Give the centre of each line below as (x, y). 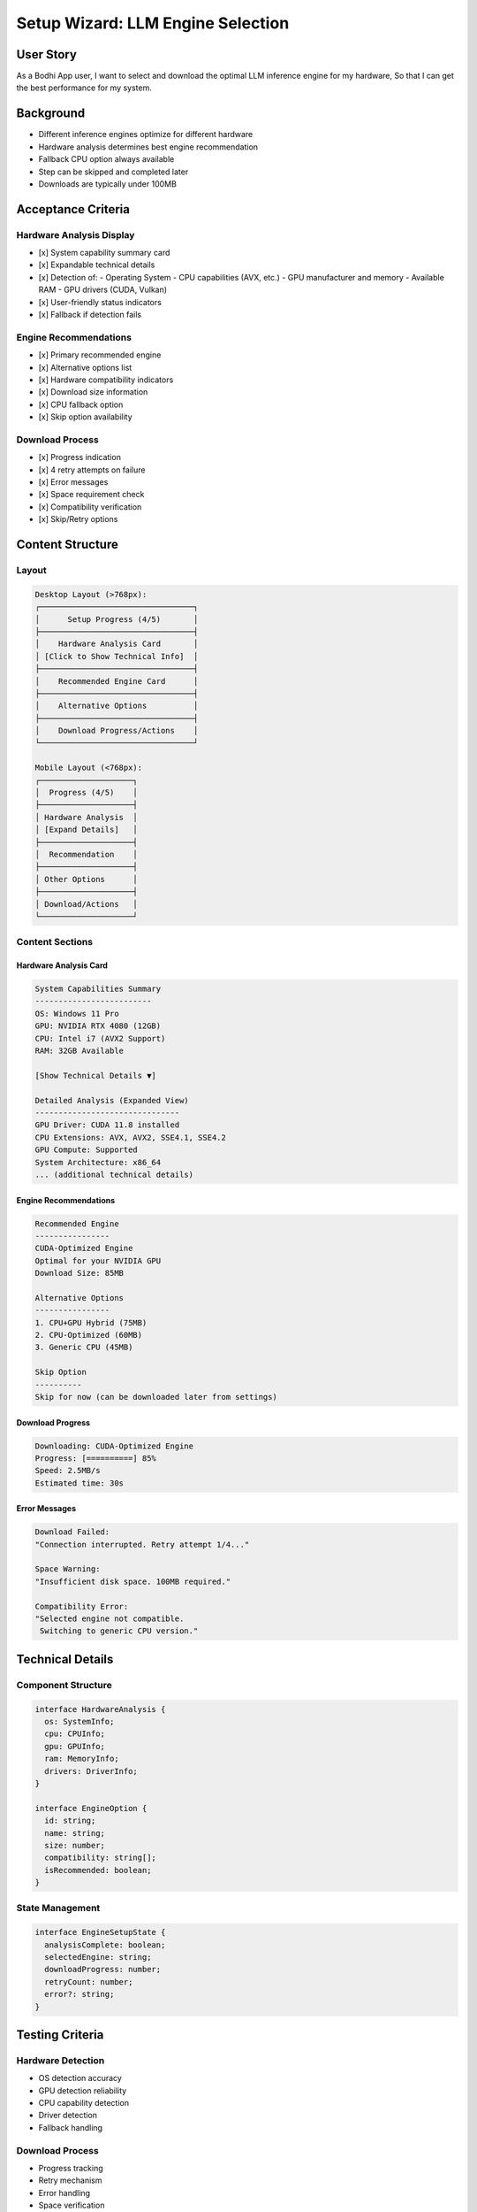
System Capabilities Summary (98, 989)
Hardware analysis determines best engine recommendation (148, 147)
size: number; (75, 1845)
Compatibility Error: (82, 1606)
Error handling (64, 2193)
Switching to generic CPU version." (119, 1631)
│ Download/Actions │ (87, 904)
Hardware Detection (61, 2060)
